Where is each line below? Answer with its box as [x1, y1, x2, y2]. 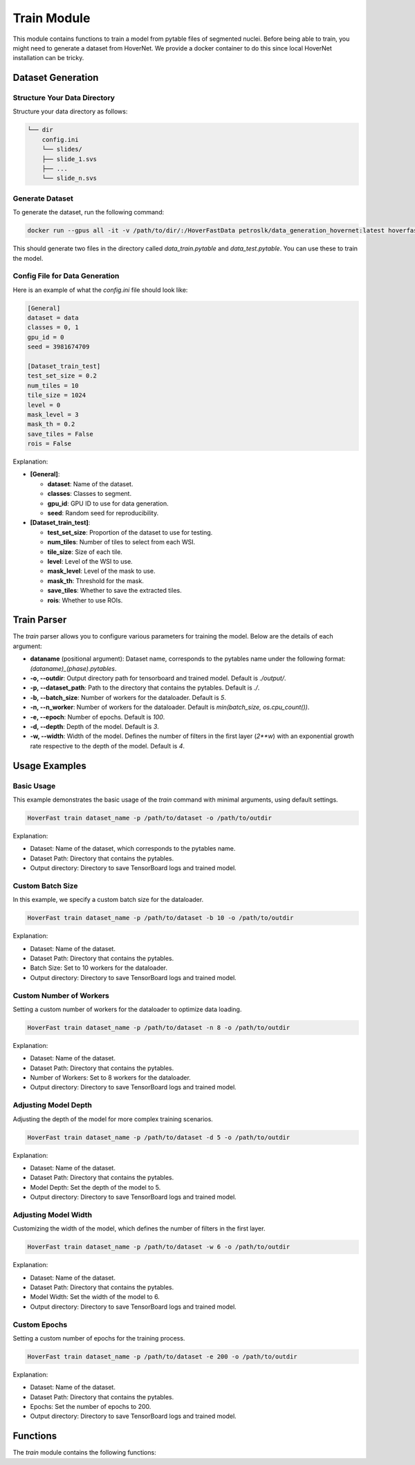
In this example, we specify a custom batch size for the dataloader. [12, 896, 204, 904]
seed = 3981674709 [27, 343, 90, 351]
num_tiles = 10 [27, 381, 79, 389]
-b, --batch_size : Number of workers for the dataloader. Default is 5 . [30, 693, 226, 701]
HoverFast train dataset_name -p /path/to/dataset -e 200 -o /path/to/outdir [27, 1352, 297, 1361]
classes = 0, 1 [27, 324, 79, 331]
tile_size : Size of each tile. [47, 547, 122, 556]
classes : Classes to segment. [47, 490, 131, 498]
